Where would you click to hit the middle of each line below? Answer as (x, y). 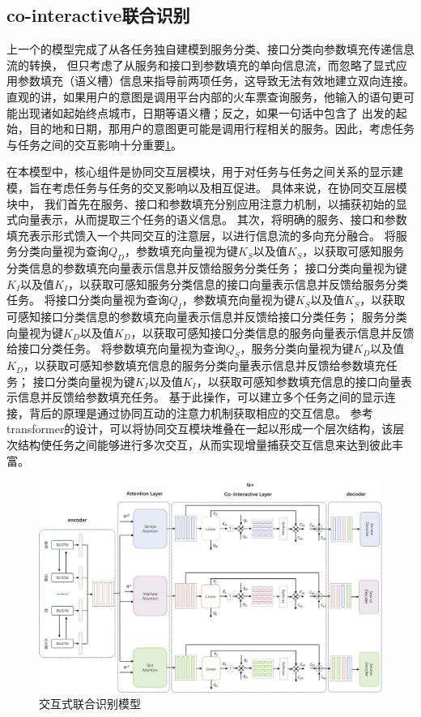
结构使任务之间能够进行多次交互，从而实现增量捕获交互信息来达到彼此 (204, 445)
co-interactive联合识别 (98, 15)
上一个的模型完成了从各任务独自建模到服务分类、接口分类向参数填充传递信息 (210, 49)
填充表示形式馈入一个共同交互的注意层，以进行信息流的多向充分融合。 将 (201, 235)
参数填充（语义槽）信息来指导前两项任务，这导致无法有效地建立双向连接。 (216, 81)
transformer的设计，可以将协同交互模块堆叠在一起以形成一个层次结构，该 (200, 429)
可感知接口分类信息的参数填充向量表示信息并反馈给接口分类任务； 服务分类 (207, 317)
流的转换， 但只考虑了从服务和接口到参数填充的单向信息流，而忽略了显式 (201, 64)
